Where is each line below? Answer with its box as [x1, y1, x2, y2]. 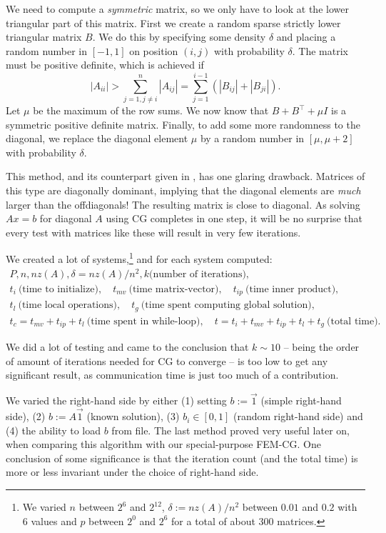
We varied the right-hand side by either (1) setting [6, 393, 227, 408]
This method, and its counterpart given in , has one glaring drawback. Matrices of [6, 169, 365, 184]
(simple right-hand [260, 393, 342, 408]
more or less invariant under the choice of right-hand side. [6, 464, 259, 479]
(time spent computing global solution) [141, 300, 312, 311]
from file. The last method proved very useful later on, [111, 422, 350, 437]
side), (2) [6, 409, 46, 424]
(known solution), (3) [86, 409, 180, 424]
